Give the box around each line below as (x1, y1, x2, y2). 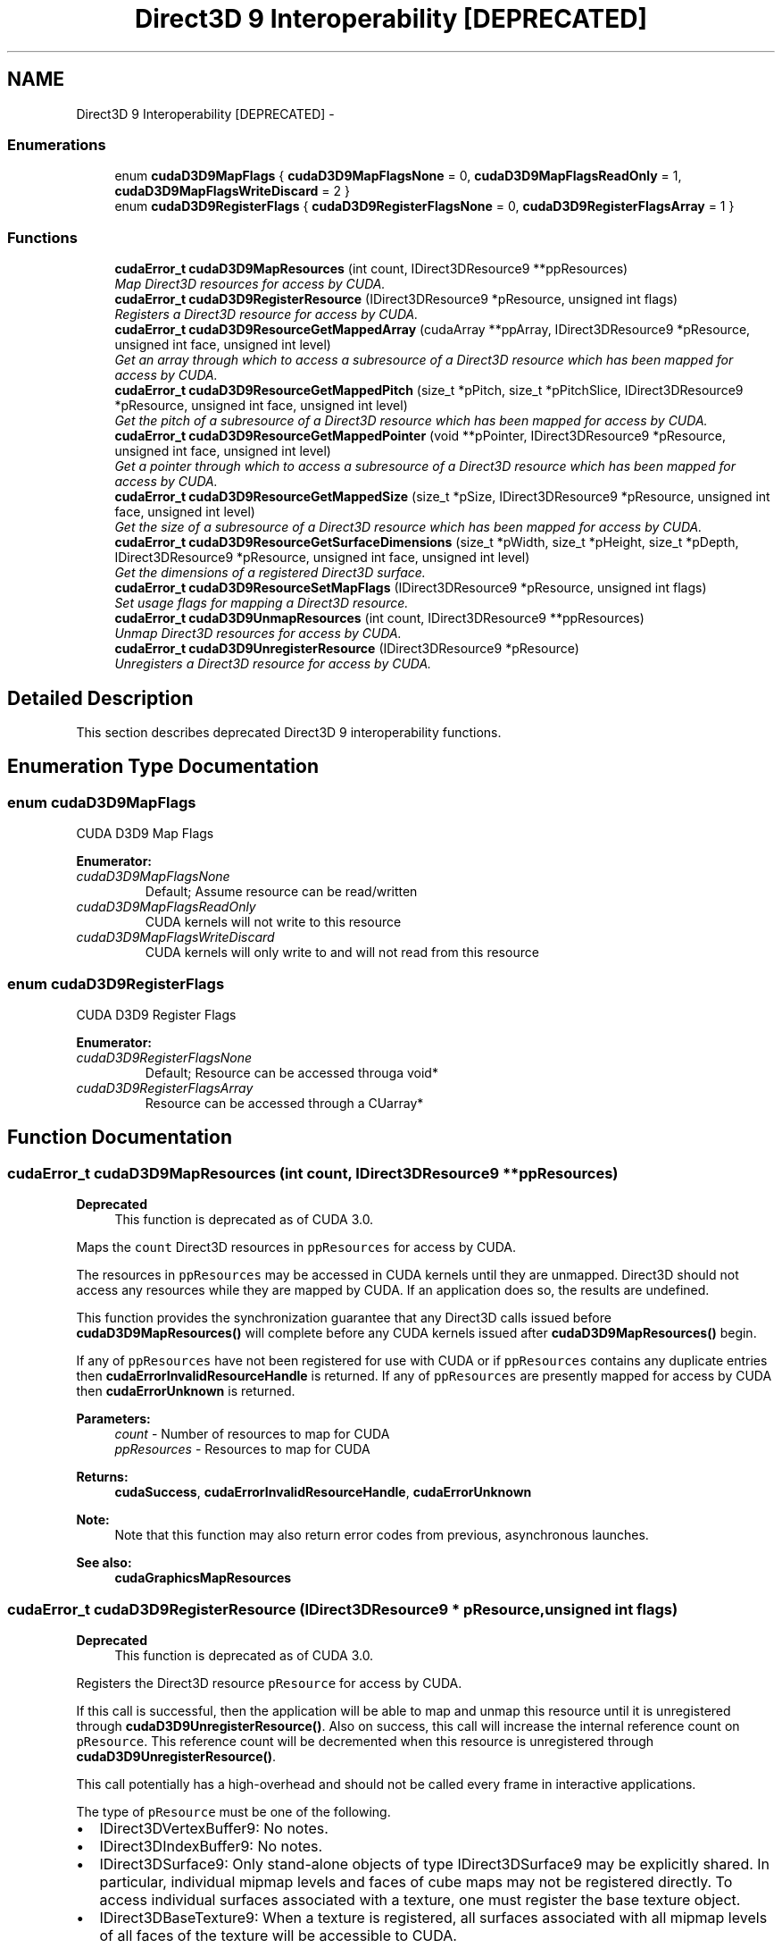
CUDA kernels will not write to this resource (145, 914, 402, 930)
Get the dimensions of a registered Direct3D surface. (114, 565, 426, 581)
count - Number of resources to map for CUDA (114, 1426, 390, 1442)
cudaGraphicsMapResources (114, 1570, 292, 1586)
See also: (76, 1555, 132, 1571)
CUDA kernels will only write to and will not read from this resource (145, 945, 539, 961)
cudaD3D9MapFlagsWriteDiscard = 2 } (114, 183, 350, 199)
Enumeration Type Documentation (7, 755, 319, 778)
